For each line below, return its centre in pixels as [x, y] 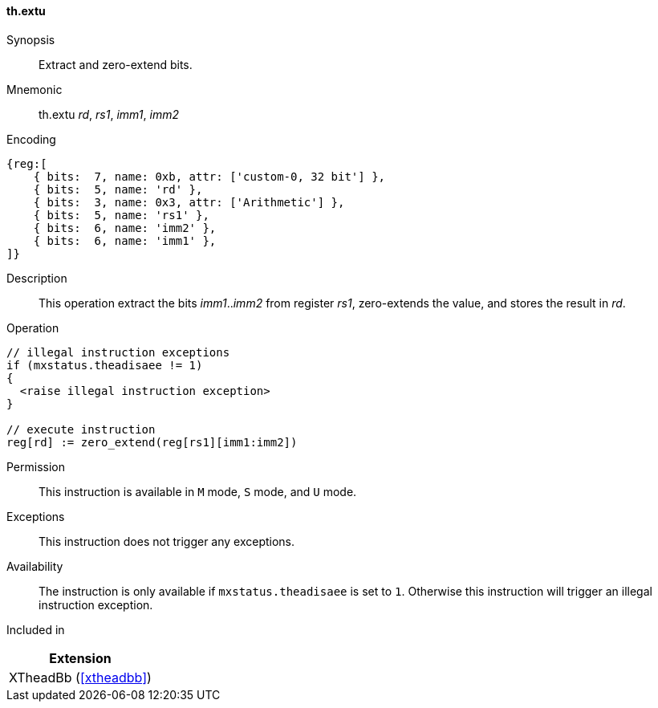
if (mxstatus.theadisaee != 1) [105, 365]
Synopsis [31, 39]
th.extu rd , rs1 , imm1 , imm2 [109, 114]
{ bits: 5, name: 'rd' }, [118, 189]
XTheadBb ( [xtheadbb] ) [80, 677]
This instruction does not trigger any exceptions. [167, 541]
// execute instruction [81, 429]
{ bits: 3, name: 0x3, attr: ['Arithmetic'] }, [189, 202]
